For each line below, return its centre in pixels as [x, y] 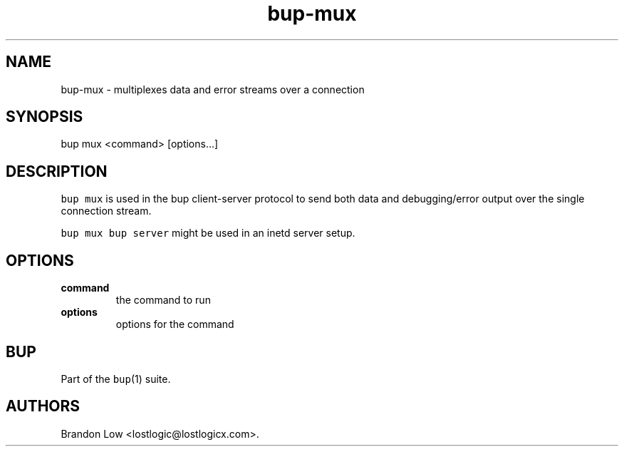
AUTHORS [43, 406]
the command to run [163, 300]
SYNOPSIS [45, 117]
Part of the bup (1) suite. [116, 379]
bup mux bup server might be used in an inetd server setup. [208, 233]
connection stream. [106, 211]
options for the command [175, 324]
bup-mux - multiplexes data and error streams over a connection [213, 89]
